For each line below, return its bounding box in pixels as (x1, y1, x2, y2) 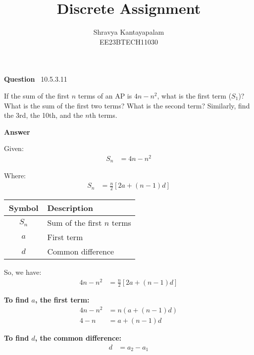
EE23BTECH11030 (99, 36, 158, 47)
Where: (4, 170, 26, 181)
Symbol (8, 202, 39, 213)
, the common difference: (35, 333, 122, 343)
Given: (4, 143, 24, 153)
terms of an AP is (78, 90, 132, 101)
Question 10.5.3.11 (4, 74, 67, 84)
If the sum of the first (4, 90, 70, 101)
